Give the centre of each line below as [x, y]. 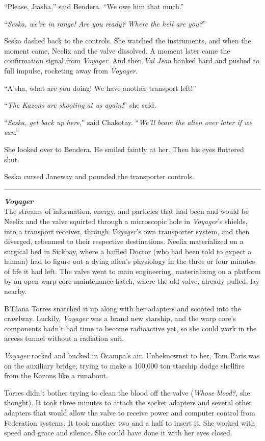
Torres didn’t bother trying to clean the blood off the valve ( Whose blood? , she [127, 392]
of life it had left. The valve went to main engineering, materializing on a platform [132, 271]
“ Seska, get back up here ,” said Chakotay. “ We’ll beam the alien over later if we [128, 122]
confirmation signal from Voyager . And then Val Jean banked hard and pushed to [132, 60]
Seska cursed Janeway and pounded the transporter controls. [99, 176]
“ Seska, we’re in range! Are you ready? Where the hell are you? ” [105, 23]
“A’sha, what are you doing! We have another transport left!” [100, 88]
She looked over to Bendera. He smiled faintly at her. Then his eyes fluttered [124, 149]
